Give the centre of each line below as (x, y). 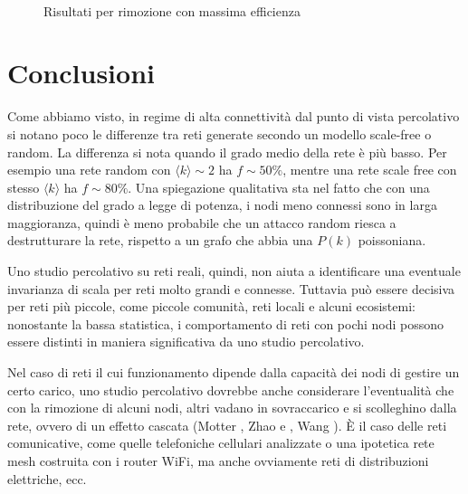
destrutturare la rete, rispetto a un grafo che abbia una (160, 240)
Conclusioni (81, 73)
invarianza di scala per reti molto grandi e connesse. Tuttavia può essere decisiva (231, 288)
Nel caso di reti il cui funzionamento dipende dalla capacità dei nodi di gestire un (234, 372)
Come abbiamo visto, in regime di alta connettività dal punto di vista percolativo (234, 116)
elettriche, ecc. (47, 478)
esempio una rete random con (89, 170)
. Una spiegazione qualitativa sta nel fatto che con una (279, 187)
